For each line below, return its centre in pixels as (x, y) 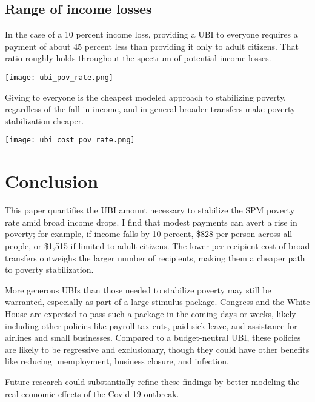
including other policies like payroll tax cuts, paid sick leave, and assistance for (151, 325)
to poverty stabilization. (49, 270)
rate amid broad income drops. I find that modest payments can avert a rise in (151, 222)
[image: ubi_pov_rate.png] (59, 77)
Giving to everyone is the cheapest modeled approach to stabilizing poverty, (146, 97)
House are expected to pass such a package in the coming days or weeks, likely (151, 313)
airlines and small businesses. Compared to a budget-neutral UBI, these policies (153, 337)
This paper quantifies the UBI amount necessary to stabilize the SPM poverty (150, 210)
